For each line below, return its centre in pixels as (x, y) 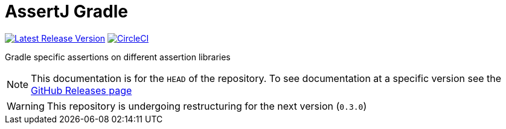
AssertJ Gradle (67, 11)
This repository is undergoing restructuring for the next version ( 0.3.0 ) (207, 106)
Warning (26, 106)
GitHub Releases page (82, 90)
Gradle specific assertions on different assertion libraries (118, 57)
